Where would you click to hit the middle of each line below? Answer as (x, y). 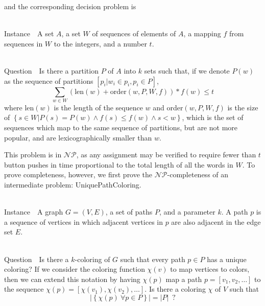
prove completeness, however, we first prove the (78, 174)
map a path (184, 279)
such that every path (153, 259)
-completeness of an (198, 174)
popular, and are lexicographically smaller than (78, 137)
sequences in (23, 43)
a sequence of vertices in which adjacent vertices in (83, 221)
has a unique (227, 259)
